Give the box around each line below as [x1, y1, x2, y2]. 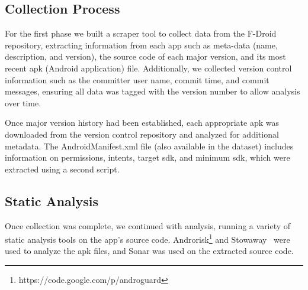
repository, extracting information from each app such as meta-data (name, [5, 38, 278, 51]
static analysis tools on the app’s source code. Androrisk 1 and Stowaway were [5, 232, 290, 245]
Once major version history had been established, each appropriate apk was [5, 116, 279, 129]
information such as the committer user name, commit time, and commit [5, 73, 269, 86]
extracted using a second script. [5, 162, 120, 175]
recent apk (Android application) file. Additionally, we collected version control [5, 61, 292, 74]
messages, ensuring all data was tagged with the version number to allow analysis [5, 85, 300, 97]
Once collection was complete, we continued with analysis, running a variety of [5, 219, 291, 232]
